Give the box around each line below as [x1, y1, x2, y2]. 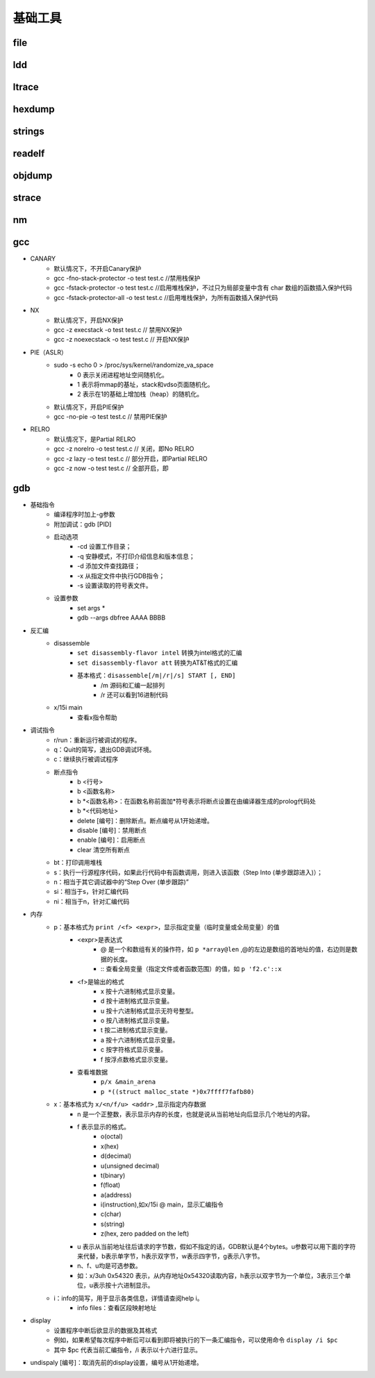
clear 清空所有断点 [77, 845, 130, 854]
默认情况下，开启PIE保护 [53, 403, 124, 411]
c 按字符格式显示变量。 [101, 1045, 167, 1054]
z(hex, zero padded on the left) [101, 1229, 190, 1238]
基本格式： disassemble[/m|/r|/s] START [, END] [77, 671, 236, 680]
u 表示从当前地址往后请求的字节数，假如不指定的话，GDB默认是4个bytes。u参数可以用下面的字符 [77, 1242, 356, 1250]
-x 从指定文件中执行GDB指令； [77, 572, 165, 580]
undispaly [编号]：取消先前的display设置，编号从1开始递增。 [30, 1358, 203, 1366]
